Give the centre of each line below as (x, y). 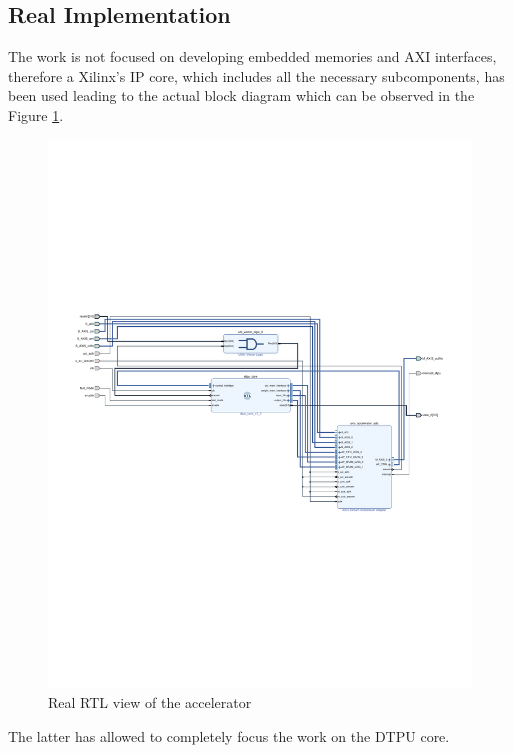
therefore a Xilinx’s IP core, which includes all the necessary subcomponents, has (256, 75)
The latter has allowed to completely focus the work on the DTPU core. (229, 735)
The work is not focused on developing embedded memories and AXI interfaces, (252, 56)
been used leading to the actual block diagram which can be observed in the (241, 95)
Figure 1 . (36, 114)
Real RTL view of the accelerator (150, 702)
